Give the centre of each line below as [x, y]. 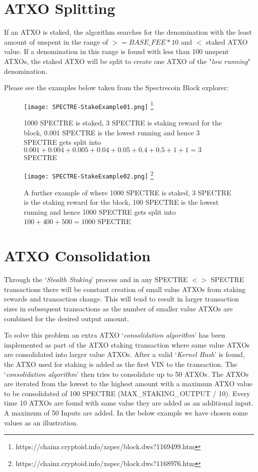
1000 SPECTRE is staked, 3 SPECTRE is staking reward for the [123, 122]
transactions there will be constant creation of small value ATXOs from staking [125, 289]
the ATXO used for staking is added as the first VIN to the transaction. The [121, 364]
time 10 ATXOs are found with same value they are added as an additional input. [129, 403]
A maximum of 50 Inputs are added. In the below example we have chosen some [126, 412]
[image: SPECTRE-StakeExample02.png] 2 [89, 175]
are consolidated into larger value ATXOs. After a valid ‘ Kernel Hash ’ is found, [125, 354]
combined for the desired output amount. [66, 318]
